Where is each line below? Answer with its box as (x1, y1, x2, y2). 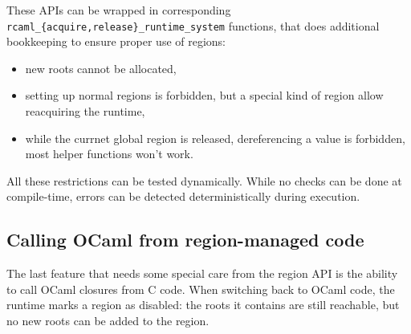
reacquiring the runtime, (25, 103, 145, 120)
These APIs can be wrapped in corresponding (6, 2, 231, 18)
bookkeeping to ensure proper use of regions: (6, 33, 226, 50)
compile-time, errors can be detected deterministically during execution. (6, 188, 360, 205)
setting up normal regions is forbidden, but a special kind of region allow (25, 87, 384, 104)
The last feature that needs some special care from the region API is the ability (6, 265, 398, 282)
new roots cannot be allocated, (25, 59, 177, 76)
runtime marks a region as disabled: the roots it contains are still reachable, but (6, 296, 400, 313)
